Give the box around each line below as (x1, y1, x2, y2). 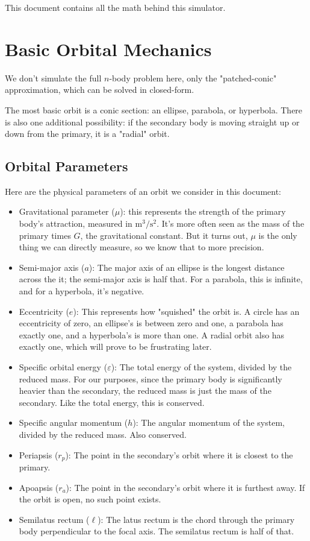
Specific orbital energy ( (19, 361, 108, 373)
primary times (19, 229, 71, 241)
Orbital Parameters (5, 157, 128, 176)
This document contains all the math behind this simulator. (5, 1, 226, 13)
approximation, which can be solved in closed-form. (5, 83, 194, 96)
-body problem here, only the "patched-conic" (109, 71, 277, 84)
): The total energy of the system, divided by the (111, 361, 292, 373)
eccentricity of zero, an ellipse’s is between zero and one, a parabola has (19, 317, 284, 329)
